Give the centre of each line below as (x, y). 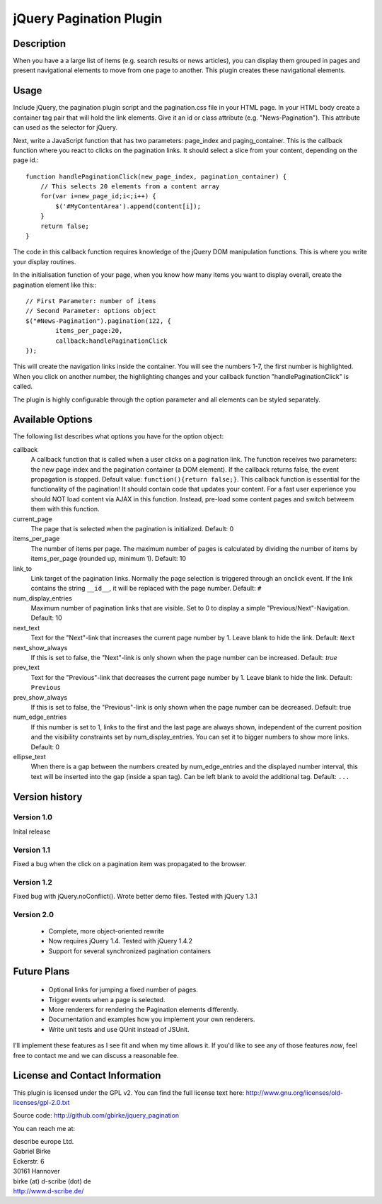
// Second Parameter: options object (91, 311)
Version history (48, 797)
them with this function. (65, 509)
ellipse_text (29, 756)
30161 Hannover (36, 1171)
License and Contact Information (87, 1075)
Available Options (53, 420)
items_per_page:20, (89, 331)
